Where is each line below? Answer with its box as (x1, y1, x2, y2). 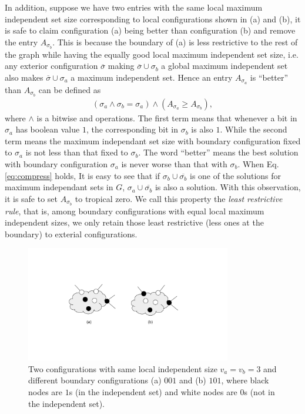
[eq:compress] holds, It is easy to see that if (5, 169, 160, 181)
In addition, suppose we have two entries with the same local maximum (5, 1, 263, 13)
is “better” (250, 71, 289, 83)
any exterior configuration (5, 59, 98, 72)
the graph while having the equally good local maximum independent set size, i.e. (5, 48, 299, 60)
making (108, 59, 135, 72)
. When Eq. (237, 157, 279, 170)
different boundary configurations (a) (28, 374, 162, 386)
